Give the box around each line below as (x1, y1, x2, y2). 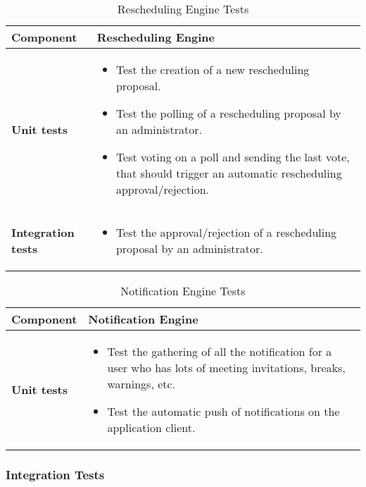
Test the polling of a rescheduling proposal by (115, 105, 341, 121)
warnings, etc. (107, 376, 176, 392)
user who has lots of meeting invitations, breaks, (107, 359, 346, 376)
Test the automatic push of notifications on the (107, 403, 340, 419)
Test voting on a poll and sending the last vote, (115, 149, 350, 165)
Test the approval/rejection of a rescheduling (115, 224, 337, 240)
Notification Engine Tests (120, 283, 246, 299)
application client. (107, 419, 196, 436)
